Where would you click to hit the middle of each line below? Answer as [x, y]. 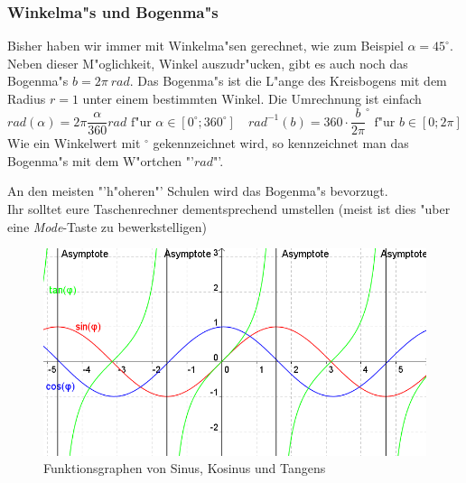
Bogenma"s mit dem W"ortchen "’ [101, 160]
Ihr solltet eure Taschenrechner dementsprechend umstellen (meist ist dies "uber [229, 208]
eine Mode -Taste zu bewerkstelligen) [107, 226]
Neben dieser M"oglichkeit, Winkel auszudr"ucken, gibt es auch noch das [208, 63]
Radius [27, 98]
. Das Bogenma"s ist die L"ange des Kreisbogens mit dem [288, 81]
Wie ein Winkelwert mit [74, 143]
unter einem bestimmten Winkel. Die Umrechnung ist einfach [252, 98]
